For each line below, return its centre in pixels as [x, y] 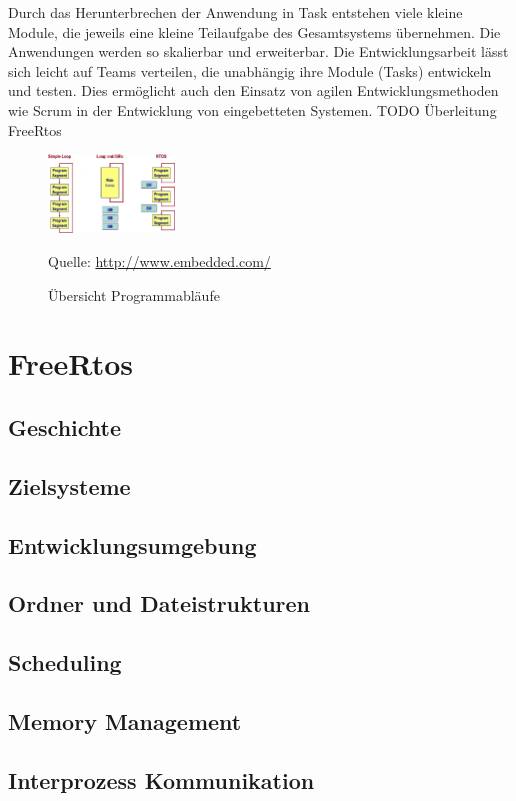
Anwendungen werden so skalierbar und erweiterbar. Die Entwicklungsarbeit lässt [258, 51]
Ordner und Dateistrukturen [159, 603]
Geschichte [65, 427]
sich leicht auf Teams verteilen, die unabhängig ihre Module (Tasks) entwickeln [250, 70]
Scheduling [65, 662]
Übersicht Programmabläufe [134, 294]
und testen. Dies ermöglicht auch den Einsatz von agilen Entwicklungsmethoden [253, 90]
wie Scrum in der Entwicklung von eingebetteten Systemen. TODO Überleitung [252, 109]
